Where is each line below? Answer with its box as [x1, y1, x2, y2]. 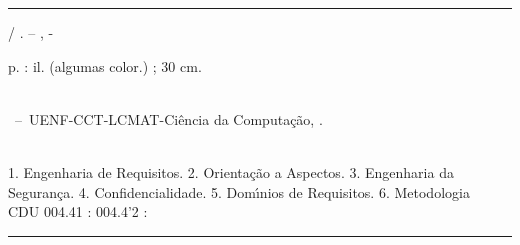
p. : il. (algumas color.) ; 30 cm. [8, 55, 202, 76]
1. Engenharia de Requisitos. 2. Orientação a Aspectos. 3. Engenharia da [8, 161, 454, 182]
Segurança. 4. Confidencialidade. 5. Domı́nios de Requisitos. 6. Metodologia [8, 181, 470, 202]
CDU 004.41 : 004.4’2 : [8, 201, 148, 222]
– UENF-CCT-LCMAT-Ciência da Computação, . [14, 108, 323, 129]
